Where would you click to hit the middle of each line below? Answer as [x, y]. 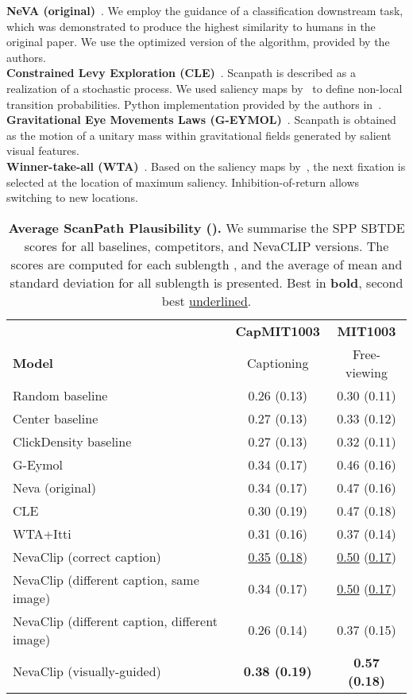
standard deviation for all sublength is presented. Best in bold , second [206, 282]
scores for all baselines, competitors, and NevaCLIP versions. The [206, 246]
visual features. [43, 151]
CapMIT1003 [278, 331]
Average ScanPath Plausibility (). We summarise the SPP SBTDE [206, 227]
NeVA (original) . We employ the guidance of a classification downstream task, [205, 10]
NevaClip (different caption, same [106, 579]
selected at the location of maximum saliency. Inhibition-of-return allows [183, 182]
